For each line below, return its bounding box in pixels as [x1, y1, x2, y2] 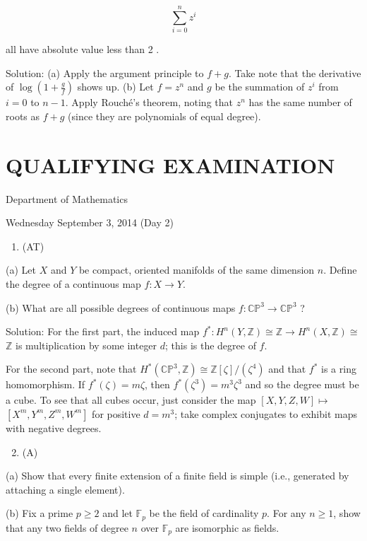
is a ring [321, 361, 356, 376]
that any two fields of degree [6, 520, 128, 535]
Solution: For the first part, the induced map [6, 324, 200, 339]
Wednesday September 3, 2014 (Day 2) [6, 215, 174, 230]
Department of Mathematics [6, 191, 128, 206]
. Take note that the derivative [228, 65, 361, 80]
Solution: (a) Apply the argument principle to [6, 65, 204, 80]
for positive [92, 406, 140, 421]
